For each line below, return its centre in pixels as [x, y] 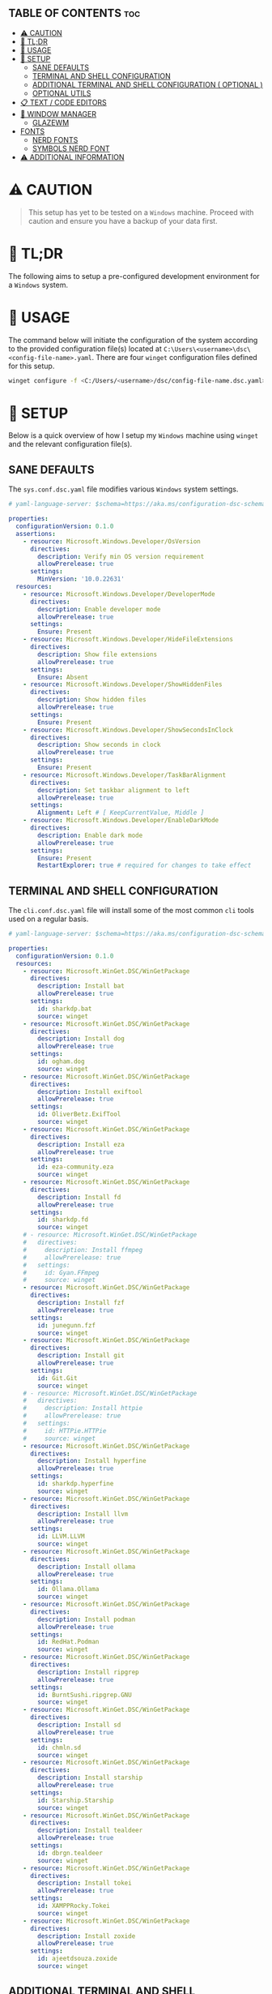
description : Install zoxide [87, 1936]
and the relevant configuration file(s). [70, 444]
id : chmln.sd [59, 1747]
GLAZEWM [51, 122]
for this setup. [32, 366]
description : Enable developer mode [99, 609]
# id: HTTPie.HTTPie [65, 1430]
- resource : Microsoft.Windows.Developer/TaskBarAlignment [125, 775]
